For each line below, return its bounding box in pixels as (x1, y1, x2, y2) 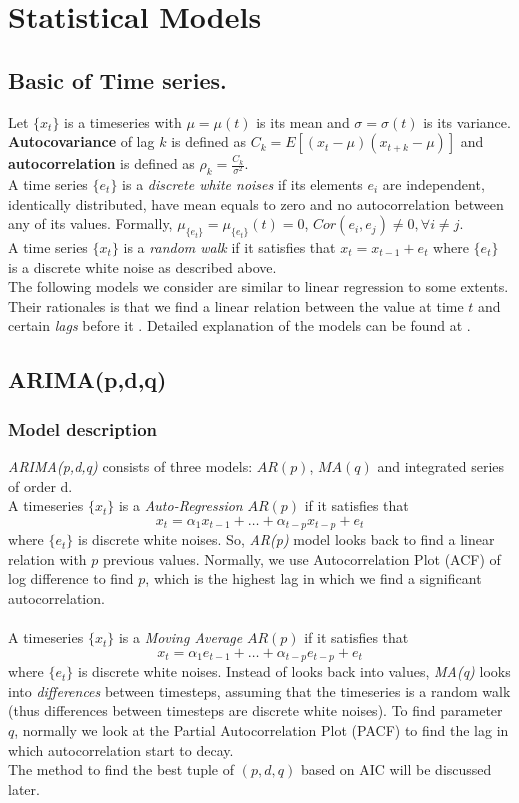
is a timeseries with (64, 111, 182, 132)
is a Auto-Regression (118, 495, 243, 516)
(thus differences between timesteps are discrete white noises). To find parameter (8, 700, 503, 721)
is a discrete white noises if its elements (122, 173, 363, 194)
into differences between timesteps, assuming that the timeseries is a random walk (8, 680, 511, 701)
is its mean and (256, 111, 350, 132)
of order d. (8, 475, 73, 496)
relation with (8, 548, 87, 569)
